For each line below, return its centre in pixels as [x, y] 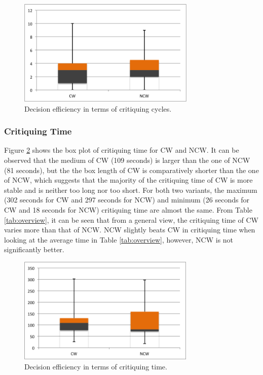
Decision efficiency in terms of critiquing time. [96, 366]
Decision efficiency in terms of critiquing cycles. [98, 108]
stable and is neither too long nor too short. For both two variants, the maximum [131, 190]
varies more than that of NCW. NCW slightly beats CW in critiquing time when [130, 230]
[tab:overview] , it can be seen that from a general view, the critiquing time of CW [131, 219]
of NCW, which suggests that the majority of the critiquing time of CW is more [128, 180]
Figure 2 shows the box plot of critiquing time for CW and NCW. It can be [122, 150]
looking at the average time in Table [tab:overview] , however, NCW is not [119, 239]
